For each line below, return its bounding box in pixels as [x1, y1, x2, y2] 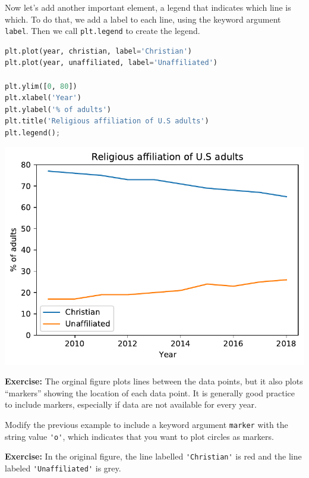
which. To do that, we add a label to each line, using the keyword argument [5, 13, 281, 25]
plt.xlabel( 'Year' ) [5, 94, 81, 103]
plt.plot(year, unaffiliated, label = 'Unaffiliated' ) [5, 58, 217, 67]
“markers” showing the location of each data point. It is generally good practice [5, 386, 295, 399]
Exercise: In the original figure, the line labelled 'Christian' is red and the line [5, 450, 302, 463]
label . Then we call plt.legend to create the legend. [5, 24, 200, 37]
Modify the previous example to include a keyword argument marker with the [5, 418, 288, 431]
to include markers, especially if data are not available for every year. [5, 398, 257, 411]
